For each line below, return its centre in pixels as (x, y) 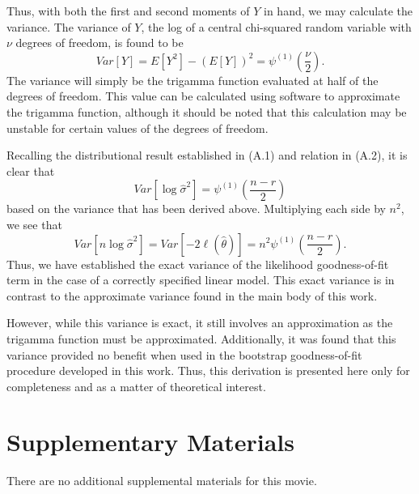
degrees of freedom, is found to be (99, 43)
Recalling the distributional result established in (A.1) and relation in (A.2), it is (207, 155)
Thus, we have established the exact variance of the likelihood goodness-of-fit (198, 264)
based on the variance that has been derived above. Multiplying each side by (196, 209)
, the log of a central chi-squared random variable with (276, 26)
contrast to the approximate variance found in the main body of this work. (192, 295)
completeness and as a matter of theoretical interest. (136, 386)
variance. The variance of (69, 26)
